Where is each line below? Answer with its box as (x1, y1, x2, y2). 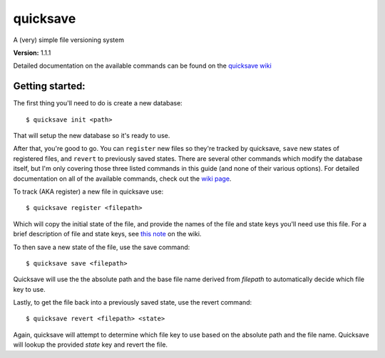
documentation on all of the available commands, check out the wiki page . (13, 174, 232, 183)
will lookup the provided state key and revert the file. (13, 340, 168, 349)
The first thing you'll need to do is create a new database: (13, 99, 183, 107)
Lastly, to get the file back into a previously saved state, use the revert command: (13, 298, 252, 307)
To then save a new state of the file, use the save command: (13, 243, 190, 251)
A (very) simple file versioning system (13, 36, 125, 44)
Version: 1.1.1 (13, 48, 51, 57)
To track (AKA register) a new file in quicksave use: (13, 187, 164, 196)
